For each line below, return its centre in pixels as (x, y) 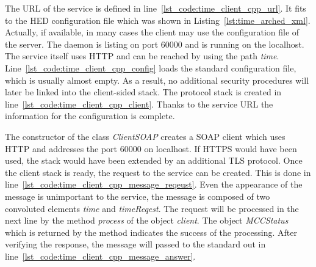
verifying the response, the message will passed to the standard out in (135, 244)
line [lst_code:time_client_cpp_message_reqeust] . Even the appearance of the (154, 184)
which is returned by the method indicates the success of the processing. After (151, 232)
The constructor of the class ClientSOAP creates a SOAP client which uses (145, 136)
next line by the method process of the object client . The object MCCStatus (147, 220)
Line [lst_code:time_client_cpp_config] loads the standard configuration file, (151, 68)
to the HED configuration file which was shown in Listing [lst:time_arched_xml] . (158, 20)
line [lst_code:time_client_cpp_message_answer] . (100, 256)
